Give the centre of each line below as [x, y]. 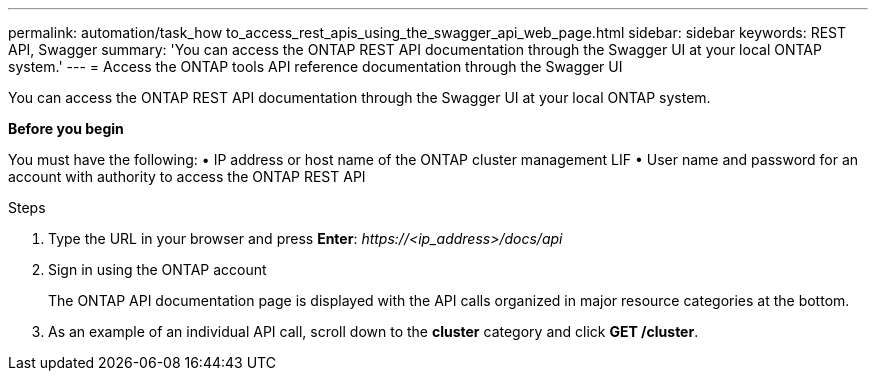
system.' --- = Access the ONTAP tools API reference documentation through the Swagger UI [315, 66]
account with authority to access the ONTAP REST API [187, 176]
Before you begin [66, 128]
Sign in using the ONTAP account [157, 269]
